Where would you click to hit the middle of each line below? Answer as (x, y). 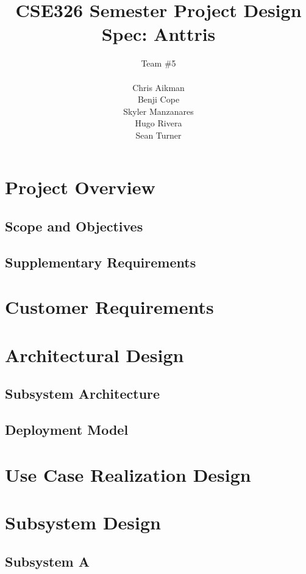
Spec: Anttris (158, 34)
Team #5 (158, 63)
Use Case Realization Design (128, 474)
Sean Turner (158, 135)
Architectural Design (94, 354)
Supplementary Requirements (101, 262)
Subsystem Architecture (83, 394)
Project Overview (80, 187)
